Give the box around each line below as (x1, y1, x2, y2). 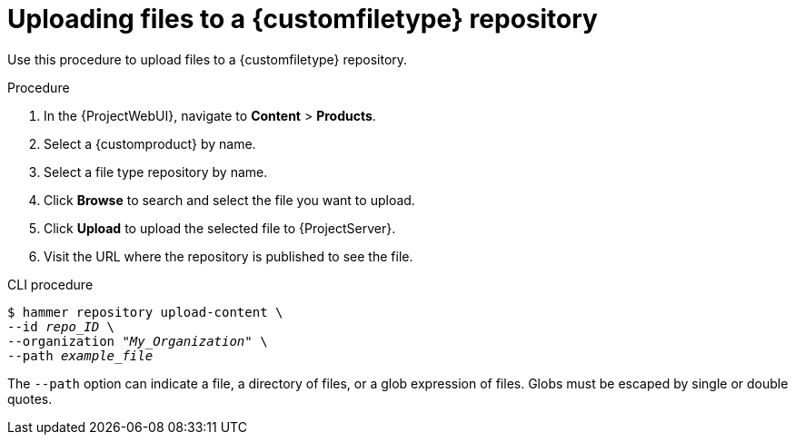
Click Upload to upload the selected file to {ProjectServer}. (44, 220, 396, 236)
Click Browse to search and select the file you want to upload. (44, 192, 415, 208)
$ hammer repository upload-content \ (7, 304, 283, 319)
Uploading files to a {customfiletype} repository (7, 4, 598, 34)
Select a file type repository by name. (44, 163, 268, 180)
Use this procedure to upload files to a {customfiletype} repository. (7, 51, 408, 67)
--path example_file (7, 348, 154, 363)
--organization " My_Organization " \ (7, 333, 268, 349)
